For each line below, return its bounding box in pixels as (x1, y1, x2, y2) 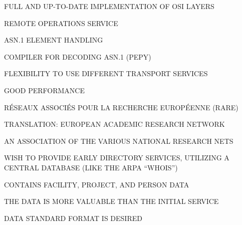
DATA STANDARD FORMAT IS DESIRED (4, 212, 142, 223)
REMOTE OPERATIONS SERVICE (4, 18, 118, 28)
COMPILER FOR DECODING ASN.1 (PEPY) (4, 51, 151, 62)
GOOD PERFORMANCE (4, 85, 85, 95)
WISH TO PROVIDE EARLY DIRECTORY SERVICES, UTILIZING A (4, 152, 229, 163)
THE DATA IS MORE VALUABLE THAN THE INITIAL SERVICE (4, 196, 219, 206)
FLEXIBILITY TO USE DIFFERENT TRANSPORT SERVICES (4, 68, 208, 79)
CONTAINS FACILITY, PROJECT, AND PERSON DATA (4, 179, 189, 189)
